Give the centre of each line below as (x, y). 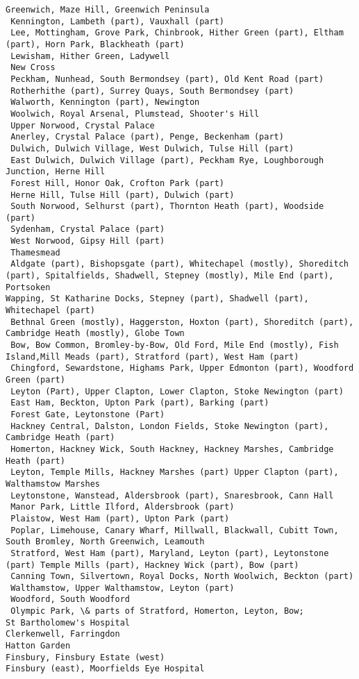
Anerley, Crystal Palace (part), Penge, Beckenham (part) (147, 137)
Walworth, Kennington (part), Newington (105, 102)
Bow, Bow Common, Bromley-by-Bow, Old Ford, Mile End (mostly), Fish (175, 345)
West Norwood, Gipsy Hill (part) (88, 241)
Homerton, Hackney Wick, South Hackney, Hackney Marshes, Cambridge (172, 449)
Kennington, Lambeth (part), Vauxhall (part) (117, 21)
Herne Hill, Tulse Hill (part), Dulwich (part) (123, 195)
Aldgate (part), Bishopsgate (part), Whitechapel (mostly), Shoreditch (179, 264)
